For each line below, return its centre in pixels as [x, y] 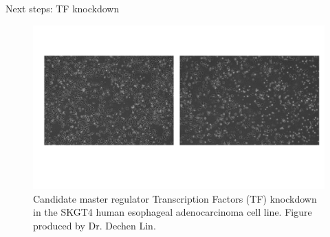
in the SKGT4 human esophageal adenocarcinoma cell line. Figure [173, 212]
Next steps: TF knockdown [63, 8]
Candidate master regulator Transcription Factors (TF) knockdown [175, 198]
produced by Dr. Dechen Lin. [95, 225]
